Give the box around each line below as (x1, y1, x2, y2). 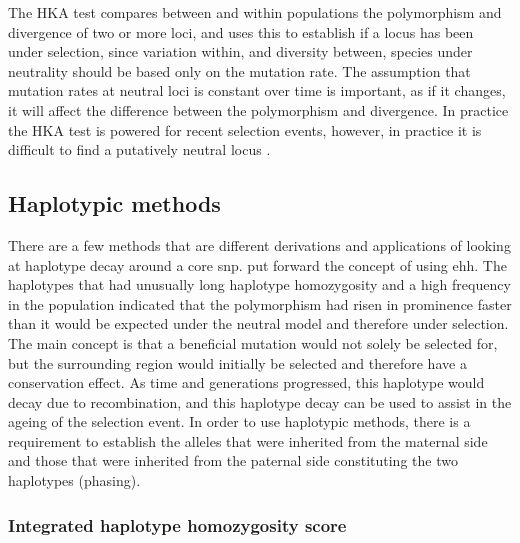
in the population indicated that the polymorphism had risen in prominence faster (8, 293, 512, 314)
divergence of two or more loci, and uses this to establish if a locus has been (8, 21, 474, 42)
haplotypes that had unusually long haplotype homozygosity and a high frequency (8, 274, 511, 295)
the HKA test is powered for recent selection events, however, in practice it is (8, 119, 482, 140)
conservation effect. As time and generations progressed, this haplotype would (8, 372, 485, 393)
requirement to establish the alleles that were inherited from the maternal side (8, 430, 488, 451)
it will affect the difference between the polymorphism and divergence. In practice (8, 99, 509, 120)
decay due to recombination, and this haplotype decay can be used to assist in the (8, 391, 512, 412)
